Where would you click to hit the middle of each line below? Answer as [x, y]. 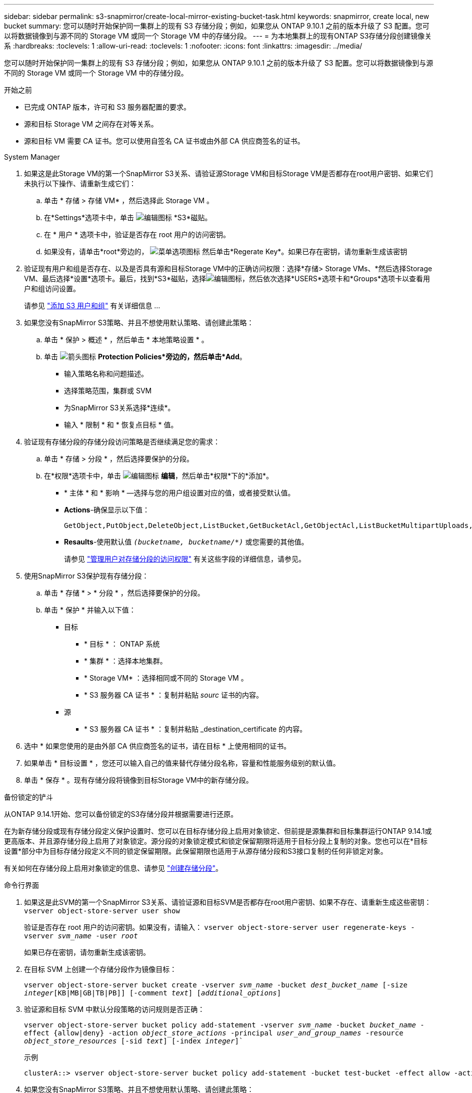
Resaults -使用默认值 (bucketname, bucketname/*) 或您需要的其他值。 [186, 542]
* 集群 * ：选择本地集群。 [125, 661]
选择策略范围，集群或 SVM [108, 391]
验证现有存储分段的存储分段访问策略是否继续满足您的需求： [122, 442]
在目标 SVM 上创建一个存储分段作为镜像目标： [100, 969]
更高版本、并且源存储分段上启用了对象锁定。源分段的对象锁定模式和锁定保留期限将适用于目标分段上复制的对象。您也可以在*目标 [216, 841]
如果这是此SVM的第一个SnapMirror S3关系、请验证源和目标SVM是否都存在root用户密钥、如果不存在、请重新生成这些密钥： [228, 902]
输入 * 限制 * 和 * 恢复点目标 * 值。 [121, 425]
